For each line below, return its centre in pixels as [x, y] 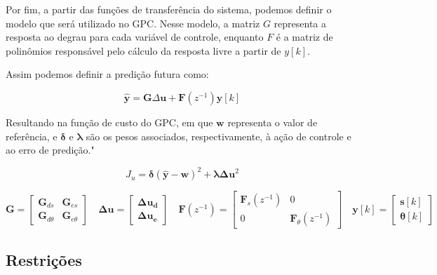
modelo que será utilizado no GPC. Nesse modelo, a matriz [133, 23]
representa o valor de [273, 122]
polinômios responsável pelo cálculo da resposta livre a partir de [143, 50]
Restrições [44, 259]
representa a [300, 23]
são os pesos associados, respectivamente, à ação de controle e [218, 136]
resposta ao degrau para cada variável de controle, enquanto [135, 37]
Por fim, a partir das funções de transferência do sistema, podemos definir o [169, 9]
